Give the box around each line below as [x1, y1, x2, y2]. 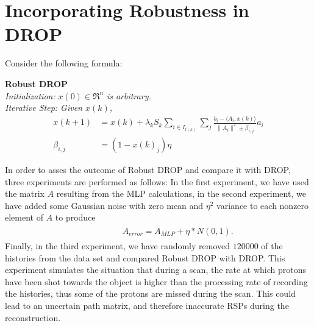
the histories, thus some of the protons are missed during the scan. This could [5, 287, 296, 300]
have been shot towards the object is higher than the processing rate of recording [5, 275, 308, 288]
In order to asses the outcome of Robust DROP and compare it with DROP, [5, 163, 291, 175]
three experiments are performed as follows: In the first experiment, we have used [5, 175, 309, 188]
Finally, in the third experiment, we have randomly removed [5, 239, 230, 252]
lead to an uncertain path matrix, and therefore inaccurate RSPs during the [5, 299, 289, 311]
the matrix [5, 187, 45, 200]
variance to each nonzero [216, 199, 309, 211]
